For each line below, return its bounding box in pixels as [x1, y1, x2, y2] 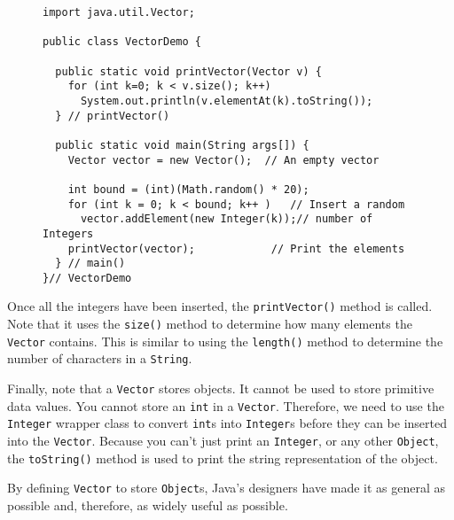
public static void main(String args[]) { [55, 138, 309, 151]
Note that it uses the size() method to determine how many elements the [7, 314, 412, 333]
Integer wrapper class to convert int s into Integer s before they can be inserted [7, 414, 448, 432]
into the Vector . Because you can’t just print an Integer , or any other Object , [7, 431, 439, 450]
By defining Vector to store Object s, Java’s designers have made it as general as [7, 478, 446, 497]
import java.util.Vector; [43, 6, 195, 19]
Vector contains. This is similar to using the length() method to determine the [7, 331, 443, 350]
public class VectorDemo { [43, 35, 201, 49]
